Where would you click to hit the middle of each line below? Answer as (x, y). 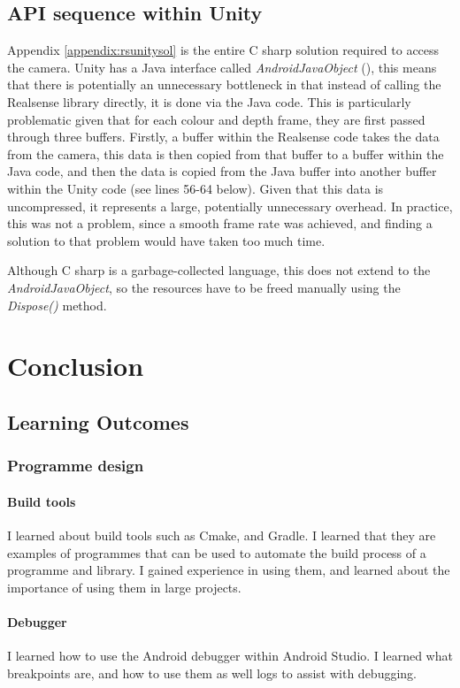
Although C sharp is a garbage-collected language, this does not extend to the (219, 270)
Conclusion (76, 366)
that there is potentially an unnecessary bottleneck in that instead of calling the (224, 84)
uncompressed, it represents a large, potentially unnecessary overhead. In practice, (230, 206)
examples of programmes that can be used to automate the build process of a (217, 552)
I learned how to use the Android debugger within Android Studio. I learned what (230, 656)
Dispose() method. (57, 305)
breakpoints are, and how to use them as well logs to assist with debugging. (212, 673)
